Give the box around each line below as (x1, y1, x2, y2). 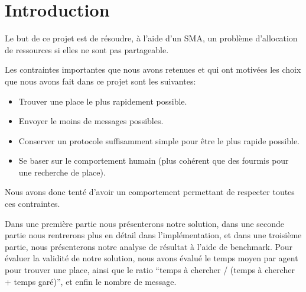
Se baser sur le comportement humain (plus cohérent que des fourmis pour (18, 154, 289, 167)
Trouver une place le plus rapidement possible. (18, 95, 187, 107)
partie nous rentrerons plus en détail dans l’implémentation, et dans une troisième (5, 229, 302, 241)
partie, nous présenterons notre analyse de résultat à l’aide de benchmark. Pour (5, 240, 292, 252)
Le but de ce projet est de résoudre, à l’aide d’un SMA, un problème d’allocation (5, 32, 298, 44)
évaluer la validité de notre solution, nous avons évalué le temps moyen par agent (5, 252, 298, 264)
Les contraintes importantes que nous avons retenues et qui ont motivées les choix (5, 63, 301, 76)
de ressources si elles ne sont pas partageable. (5, 43, 169, 56)
